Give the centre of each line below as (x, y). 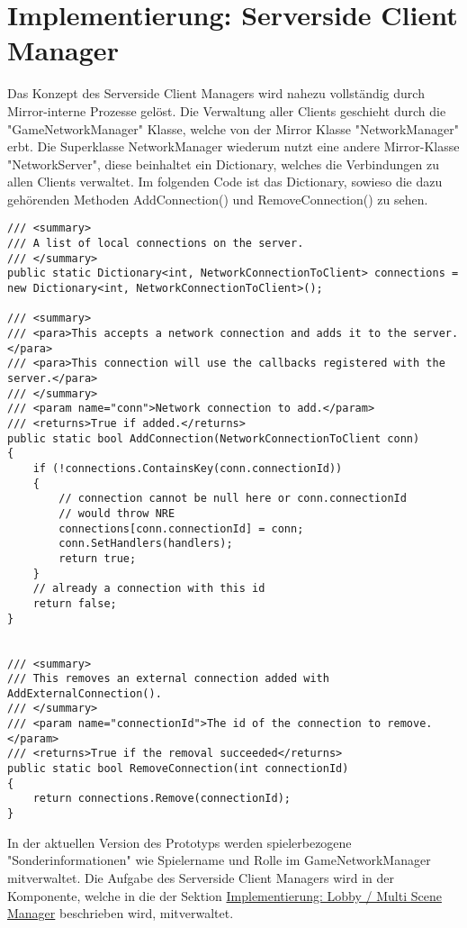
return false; (75, 603)
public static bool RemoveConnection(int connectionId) (178, 769)
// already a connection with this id (149, 589)
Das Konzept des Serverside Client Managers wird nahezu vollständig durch (216, 93)
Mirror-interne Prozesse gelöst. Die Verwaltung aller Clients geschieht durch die (227, 110)
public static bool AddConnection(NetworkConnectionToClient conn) (214, 438)
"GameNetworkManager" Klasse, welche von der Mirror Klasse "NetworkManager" (233, 128)
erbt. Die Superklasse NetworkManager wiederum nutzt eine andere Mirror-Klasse (233, 146)
